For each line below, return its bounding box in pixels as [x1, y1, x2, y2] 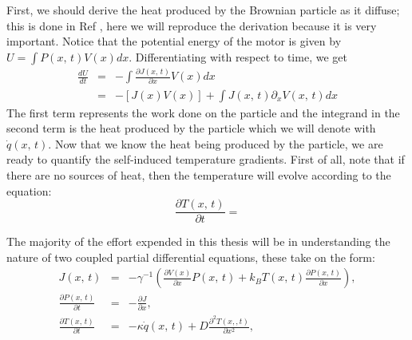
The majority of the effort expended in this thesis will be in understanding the [6, 233, 390, 250]
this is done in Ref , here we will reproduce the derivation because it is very [6, 17, 377, 34]
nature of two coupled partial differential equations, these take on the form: [6, 248, 375, 265]
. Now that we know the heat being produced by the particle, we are [48, 135, 383, 152]
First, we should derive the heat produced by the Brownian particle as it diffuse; [6, 2, 400, 18]
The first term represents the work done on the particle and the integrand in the [6, 104, 400, 121]
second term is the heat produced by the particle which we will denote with [6, 120, 376, 136]
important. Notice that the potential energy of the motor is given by [6, 33, 342, 49]
